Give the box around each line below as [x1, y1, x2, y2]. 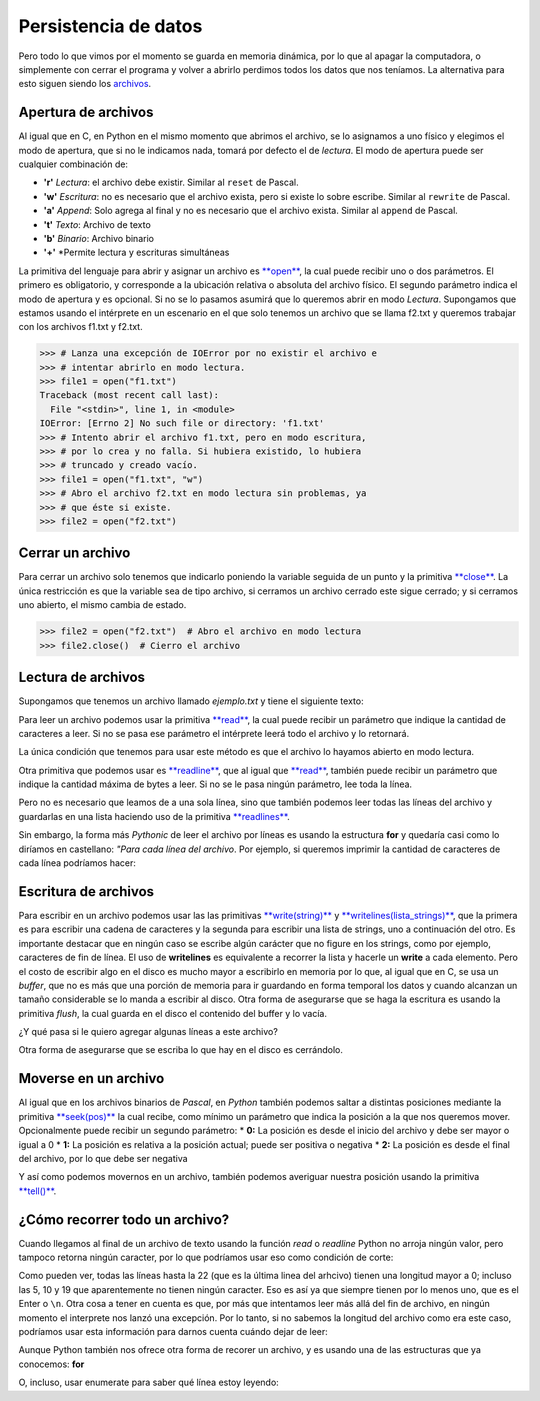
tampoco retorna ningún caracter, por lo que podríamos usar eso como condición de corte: [18, 1251, 394, 1264]
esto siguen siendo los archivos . [18, 78, 152, 90]
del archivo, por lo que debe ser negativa [18, 1152, 189, 1164]
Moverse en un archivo [18, 1070, 165, 1087]
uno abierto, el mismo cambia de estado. [18, 599, 187, 611]
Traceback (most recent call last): [39, 390, 220, 401]
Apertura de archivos [18, 104, 154, 121]
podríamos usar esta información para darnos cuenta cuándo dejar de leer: [18, 1325, 329, 1337]
